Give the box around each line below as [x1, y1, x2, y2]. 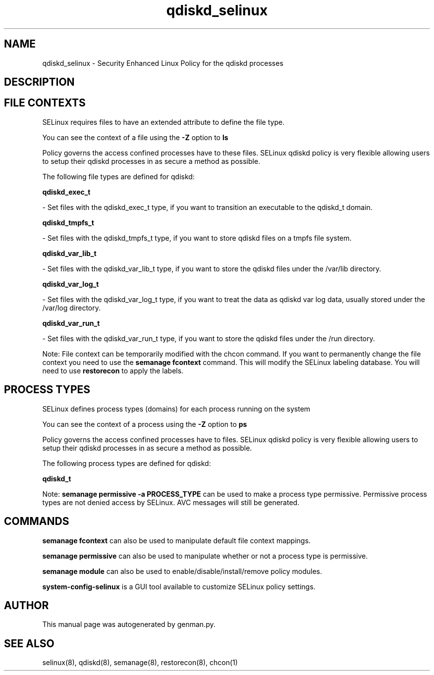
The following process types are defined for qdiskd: [42, 459, 211, 467]
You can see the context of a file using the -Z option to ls [42, 133, 228, 142]
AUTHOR [4, 599, 49, 612]
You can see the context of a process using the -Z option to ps [42, 419, 247, 428]
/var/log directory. [42, 303, 101, 312]
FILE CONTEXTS [4, 97, 86, 109]
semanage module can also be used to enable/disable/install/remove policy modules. [42, 567, 323, 575]
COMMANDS [4, 515, 69, 528]
